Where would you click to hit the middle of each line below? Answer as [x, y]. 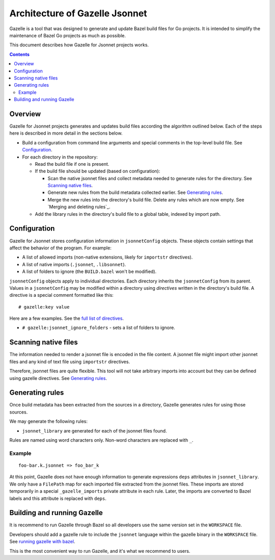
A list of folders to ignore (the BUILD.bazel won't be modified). [89, 272]
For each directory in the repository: [60, 157]
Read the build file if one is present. [72, 164]
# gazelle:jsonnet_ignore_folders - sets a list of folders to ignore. [99, 328]
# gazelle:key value [44, 307]
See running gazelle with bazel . [42, 542]
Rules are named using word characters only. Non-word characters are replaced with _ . [101, 440]
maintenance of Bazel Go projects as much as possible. [67, 35]
